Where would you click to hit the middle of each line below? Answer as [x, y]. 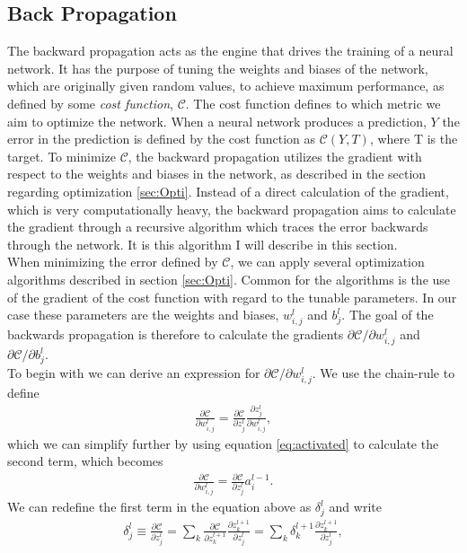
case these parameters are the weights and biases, [143, 315]
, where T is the [414, 139]
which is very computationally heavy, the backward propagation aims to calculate [232, 209]
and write [355, 507]
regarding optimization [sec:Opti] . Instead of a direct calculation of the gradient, [228, 191]
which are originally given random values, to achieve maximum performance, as [226, 86]
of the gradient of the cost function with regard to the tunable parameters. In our [232, 297]
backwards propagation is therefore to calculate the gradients [176, 334]
